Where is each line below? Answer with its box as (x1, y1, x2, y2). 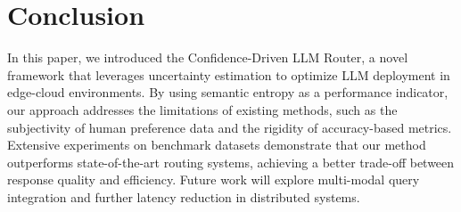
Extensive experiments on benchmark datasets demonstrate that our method (7, 135, 426, 154)
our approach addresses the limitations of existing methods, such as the (7, 100, 398, 118)
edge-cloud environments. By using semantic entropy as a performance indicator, (7, 83, 449, 102)
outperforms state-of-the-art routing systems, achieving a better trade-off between (7, 152, 455, 171)
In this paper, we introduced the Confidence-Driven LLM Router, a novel (7, 48, 408, 67)
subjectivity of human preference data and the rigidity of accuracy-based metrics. (7, 118, 452, 136)
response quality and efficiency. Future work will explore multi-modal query (7, 170, 420, 189)
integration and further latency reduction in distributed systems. (7, 187, 360, 206)
